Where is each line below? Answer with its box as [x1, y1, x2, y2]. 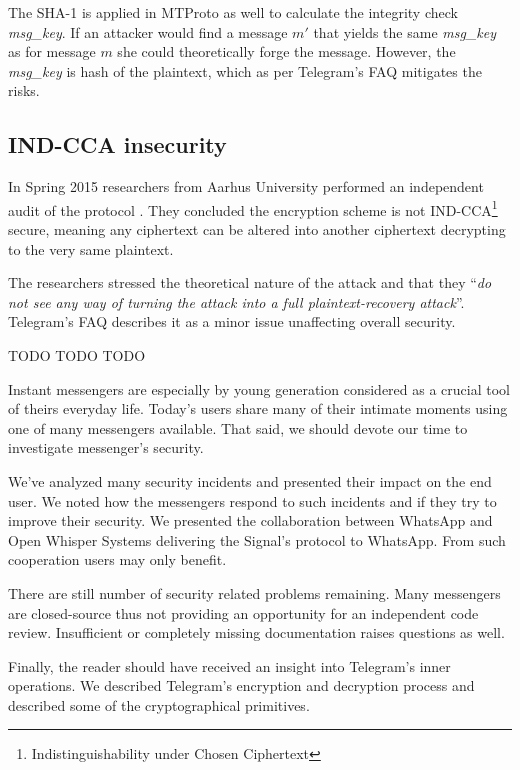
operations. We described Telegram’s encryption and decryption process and [8, 675, 475, 696]
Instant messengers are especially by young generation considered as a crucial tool [8, 378, 510, 399]
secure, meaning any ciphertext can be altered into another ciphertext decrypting [8, 219, 506, 240]
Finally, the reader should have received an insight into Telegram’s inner [8, 655, 451, 676]
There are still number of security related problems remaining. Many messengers [8, 582, 501, 603]
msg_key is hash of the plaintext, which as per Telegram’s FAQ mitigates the [8, 60, 482, 81]
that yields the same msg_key [313, 21, 497, 42]
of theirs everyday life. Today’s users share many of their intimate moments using [8, 398, 508, 419]
